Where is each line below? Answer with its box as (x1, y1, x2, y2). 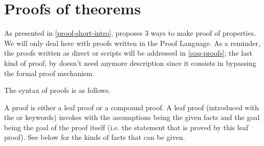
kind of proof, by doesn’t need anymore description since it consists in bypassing (4, 57, 256, 68)
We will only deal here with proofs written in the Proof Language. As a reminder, (4, 37, 260, 48)
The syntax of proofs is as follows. (4, 85, 111, 95)
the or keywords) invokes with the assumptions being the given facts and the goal (4, 112, 260, 123)
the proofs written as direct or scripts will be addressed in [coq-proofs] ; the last (4, 47, 253, 58)
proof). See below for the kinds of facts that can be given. (4, 132, 185, 142)
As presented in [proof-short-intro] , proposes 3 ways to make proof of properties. (4, 28, 256, 38)
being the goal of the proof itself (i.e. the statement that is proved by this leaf (4, 121, 249, 132)
